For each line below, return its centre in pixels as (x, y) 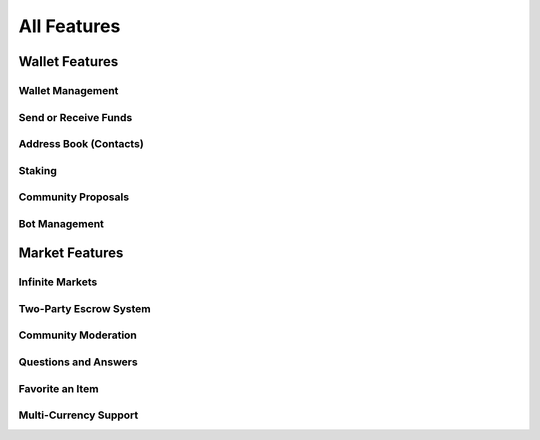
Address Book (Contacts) (81, 144)
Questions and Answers (78, 362)
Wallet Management (68, 90)
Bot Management (61, 223)
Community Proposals (74, 197)
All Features (69, 26)
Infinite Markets (58, 282)
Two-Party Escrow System (85, 308)
